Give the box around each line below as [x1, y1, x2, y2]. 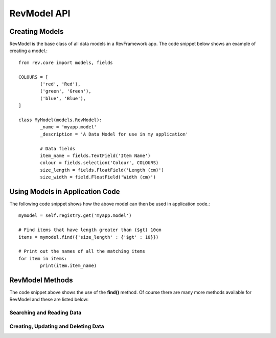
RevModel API [9, 8, 71, 19]
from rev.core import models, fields [18, 59, 113, 65]
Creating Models [9, 27, 64, 36]
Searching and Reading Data [9, 309, 82, 317]
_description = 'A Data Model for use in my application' [40, 131, 189, 137]
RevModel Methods [9, 276, 73, 284]
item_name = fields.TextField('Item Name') [40, 152, 151, 159]
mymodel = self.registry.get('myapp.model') [18, 213, 132, 218]
